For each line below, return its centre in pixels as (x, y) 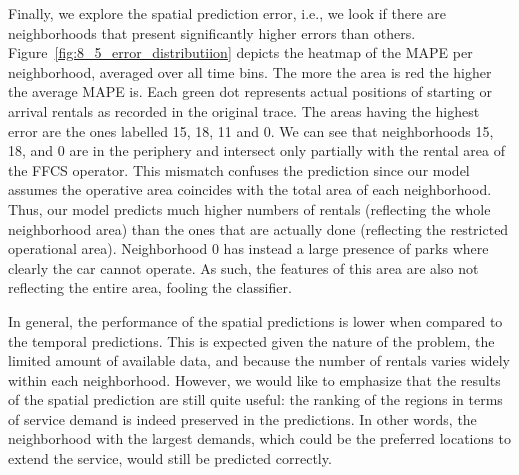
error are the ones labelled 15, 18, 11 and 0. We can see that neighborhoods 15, (251, 130)
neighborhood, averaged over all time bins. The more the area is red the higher (250, 71)
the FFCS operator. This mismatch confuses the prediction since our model (239, 169)
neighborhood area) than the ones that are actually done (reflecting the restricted (258, 228)
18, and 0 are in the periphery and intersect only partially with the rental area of (256, 150)
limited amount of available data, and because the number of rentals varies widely (259, 360)
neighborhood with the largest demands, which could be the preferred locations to (259, 438)
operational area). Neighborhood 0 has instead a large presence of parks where (248, 248)
